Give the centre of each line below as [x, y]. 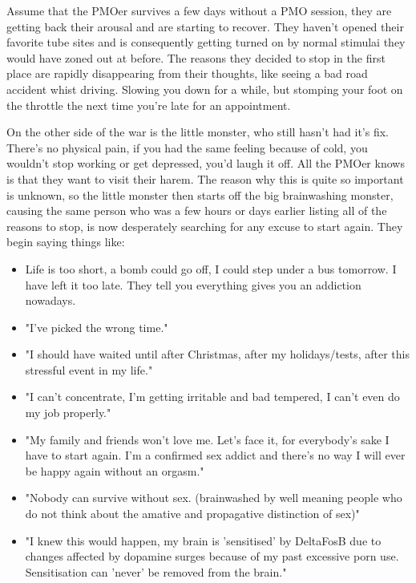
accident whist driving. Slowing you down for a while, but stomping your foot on [205, 89]
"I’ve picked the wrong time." [97, 327]
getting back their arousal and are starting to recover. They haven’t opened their [205, 26]
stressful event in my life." [89, 369]
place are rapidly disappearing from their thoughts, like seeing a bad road [187, 73]
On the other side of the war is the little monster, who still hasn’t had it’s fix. [198, 132]
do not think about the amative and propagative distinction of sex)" [192, 514]
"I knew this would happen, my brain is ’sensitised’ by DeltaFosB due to [203, 540]
